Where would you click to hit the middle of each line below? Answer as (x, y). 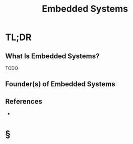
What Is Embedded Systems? (53, 56)
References (24, 101)
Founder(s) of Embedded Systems (60, 84)
